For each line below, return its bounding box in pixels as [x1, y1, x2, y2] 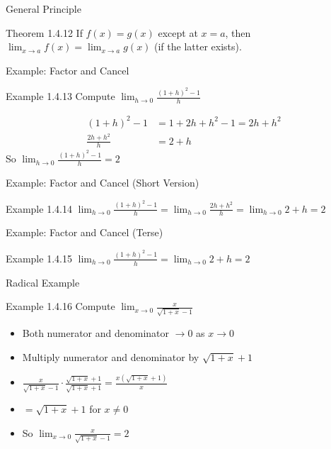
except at [158, 25, 198, 40]
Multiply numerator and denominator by [22, 349, 199, 364]
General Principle [6, 1, 81, 16]
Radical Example [6, 275, 80, 289]
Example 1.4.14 [6, 201, 72, 216]
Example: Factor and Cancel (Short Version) [6, 175, 199, 190]
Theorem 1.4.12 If [6, 25, 83, 40]
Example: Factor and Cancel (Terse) [6, 225, 163, 240]
